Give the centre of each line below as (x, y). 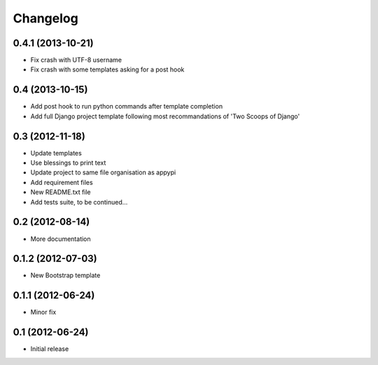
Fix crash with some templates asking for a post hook (107, 69)
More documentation (61, 239)
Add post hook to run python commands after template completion (127, 106)
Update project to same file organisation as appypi (103, 172)
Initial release (50, 349)
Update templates (56, 153)
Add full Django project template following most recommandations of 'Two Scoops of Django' (165, 116)
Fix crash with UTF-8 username (76, 60)
